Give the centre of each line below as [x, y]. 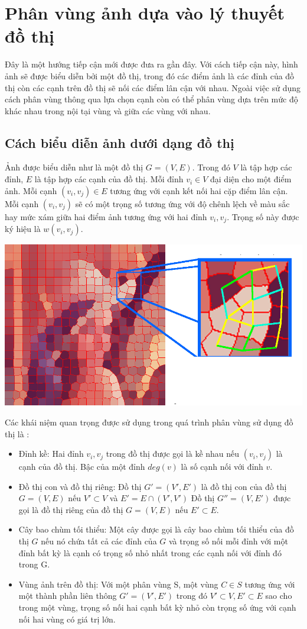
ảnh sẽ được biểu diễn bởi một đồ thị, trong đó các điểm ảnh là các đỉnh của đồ [150, 75]
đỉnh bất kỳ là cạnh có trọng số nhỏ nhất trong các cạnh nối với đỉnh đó [150, 552]
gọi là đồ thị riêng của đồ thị [71, 509]
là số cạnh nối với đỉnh [222, 467]
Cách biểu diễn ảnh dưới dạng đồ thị [120, 142]
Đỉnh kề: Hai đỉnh [51, 454]
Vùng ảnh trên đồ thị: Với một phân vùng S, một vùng [118, 584]
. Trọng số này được [263, 216]
